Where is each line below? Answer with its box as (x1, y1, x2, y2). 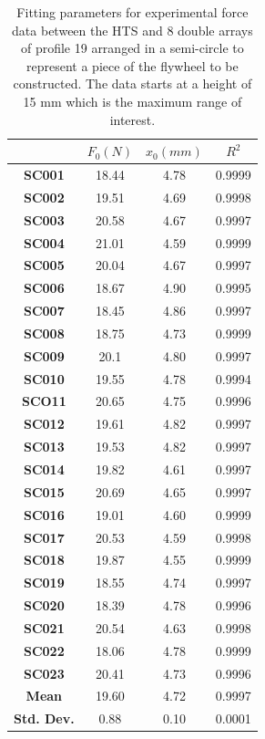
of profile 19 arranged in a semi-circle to (20, 38, 244, 57)
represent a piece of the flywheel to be (26, 56, 239, 75)
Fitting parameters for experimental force (16, 3, 249, 21)
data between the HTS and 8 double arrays (12, 20, 253, 39)
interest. (109, 109, 156, 129)
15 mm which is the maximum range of (23, 91, 242, 110)
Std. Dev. (14, 709, 75, 728)
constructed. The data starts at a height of (13, 74, 252, 93)
